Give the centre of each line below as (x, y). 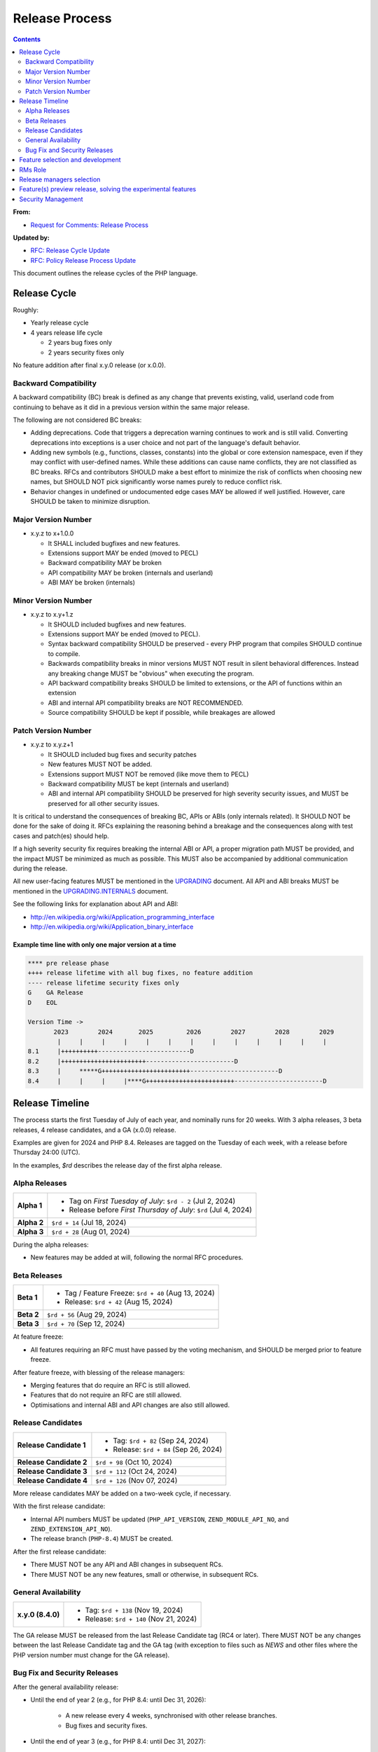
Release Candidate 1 (51, 1445)
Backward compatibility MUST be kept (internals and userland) (139, 783)
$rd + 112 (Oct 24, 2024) (136, 1471)
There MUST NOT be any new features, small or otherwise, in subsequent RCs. (145, 1574)
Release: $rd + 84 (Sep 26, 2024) (168, 1449)
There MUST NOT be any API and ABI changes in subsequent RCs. (127, 1565)
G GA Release (56, 993)
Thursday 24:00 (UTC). (47, 1152)
